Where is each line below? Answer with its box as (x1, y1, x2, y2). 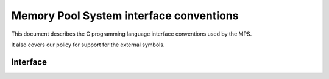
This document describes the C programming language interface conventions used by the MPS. (11, 30, 252, 37)
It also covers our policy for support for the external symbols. (11, 41, 165, 48)
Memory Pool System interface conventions (11, 9, 239, 22)
